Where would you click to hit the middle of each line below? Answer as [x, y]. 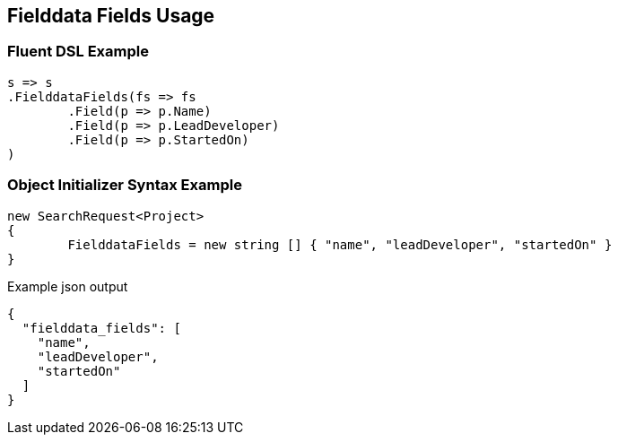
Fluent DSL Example [78, 52]
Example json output [68, 286]
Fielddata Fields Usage [111, 16]
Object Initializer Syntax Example [125, 185]
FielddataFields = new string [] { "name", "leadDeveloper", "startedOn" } [340, 244]
